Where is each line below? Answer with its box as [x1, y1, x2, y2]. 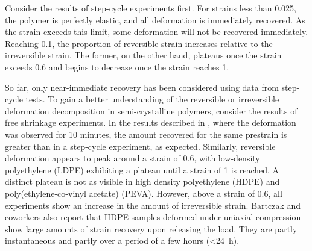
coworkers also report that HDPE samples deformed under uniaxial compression [5, 211, 301, 223]
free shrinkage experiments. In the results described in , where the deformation [5, 116, 296, 129]
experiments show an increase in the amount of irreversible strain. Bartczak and [5, 199, 301, 211]
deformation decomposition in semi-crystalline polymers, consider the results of [5, 104, 298, 117]
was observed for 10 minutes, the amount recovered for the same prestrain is [5, 128, 287, 140]
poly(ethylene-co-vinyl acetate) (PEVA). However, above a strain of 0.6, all [5, 187, 282, 199]
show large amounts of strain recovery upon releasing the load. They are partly [5, 222, 298, 235]
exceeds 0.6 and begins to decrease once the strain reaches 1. [5, 60, 229, 73]
